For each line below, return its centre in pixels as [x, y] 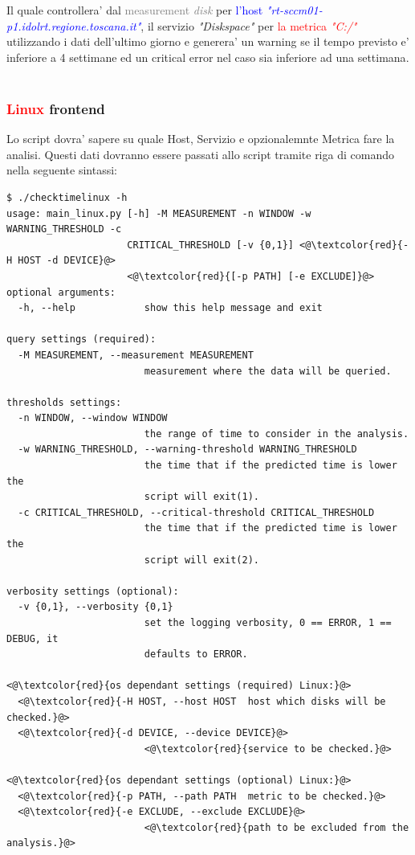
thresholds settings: [64, 402]
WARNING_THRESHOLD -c [64, 229]
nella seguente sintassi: [62, 170]
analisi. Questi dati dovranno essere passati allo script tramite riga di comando [200, 154]
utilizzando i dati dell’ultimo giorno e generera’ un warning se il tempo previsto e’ [208, 41]
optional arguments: [61, 292]
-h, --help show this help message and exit [170, 308]
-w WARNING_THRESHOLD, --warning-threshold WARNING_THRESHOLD [187, 450]
